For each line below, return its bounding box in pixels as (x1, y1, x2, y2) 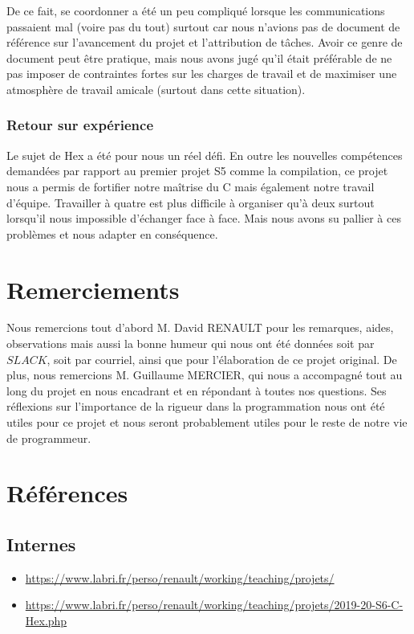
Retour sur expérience (6, 115, 154, 135)
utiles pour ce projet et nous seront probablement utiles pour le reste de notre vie (6, 414, 408, 431)
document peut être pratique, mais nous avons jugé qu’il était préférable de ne (6, 49, 392, 66)
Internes (6, 531, 76, 556)
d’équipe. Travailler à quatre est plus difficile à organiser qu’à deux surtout (6, 194, 375, 211)
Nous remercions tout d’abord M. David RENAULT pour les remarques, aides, (6, 319, 394, 336)
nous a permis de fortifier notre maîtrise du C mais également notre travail (6, 178, 375, 194)
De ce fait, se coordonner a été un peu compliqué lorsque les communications (6, 2, 385, 18)
